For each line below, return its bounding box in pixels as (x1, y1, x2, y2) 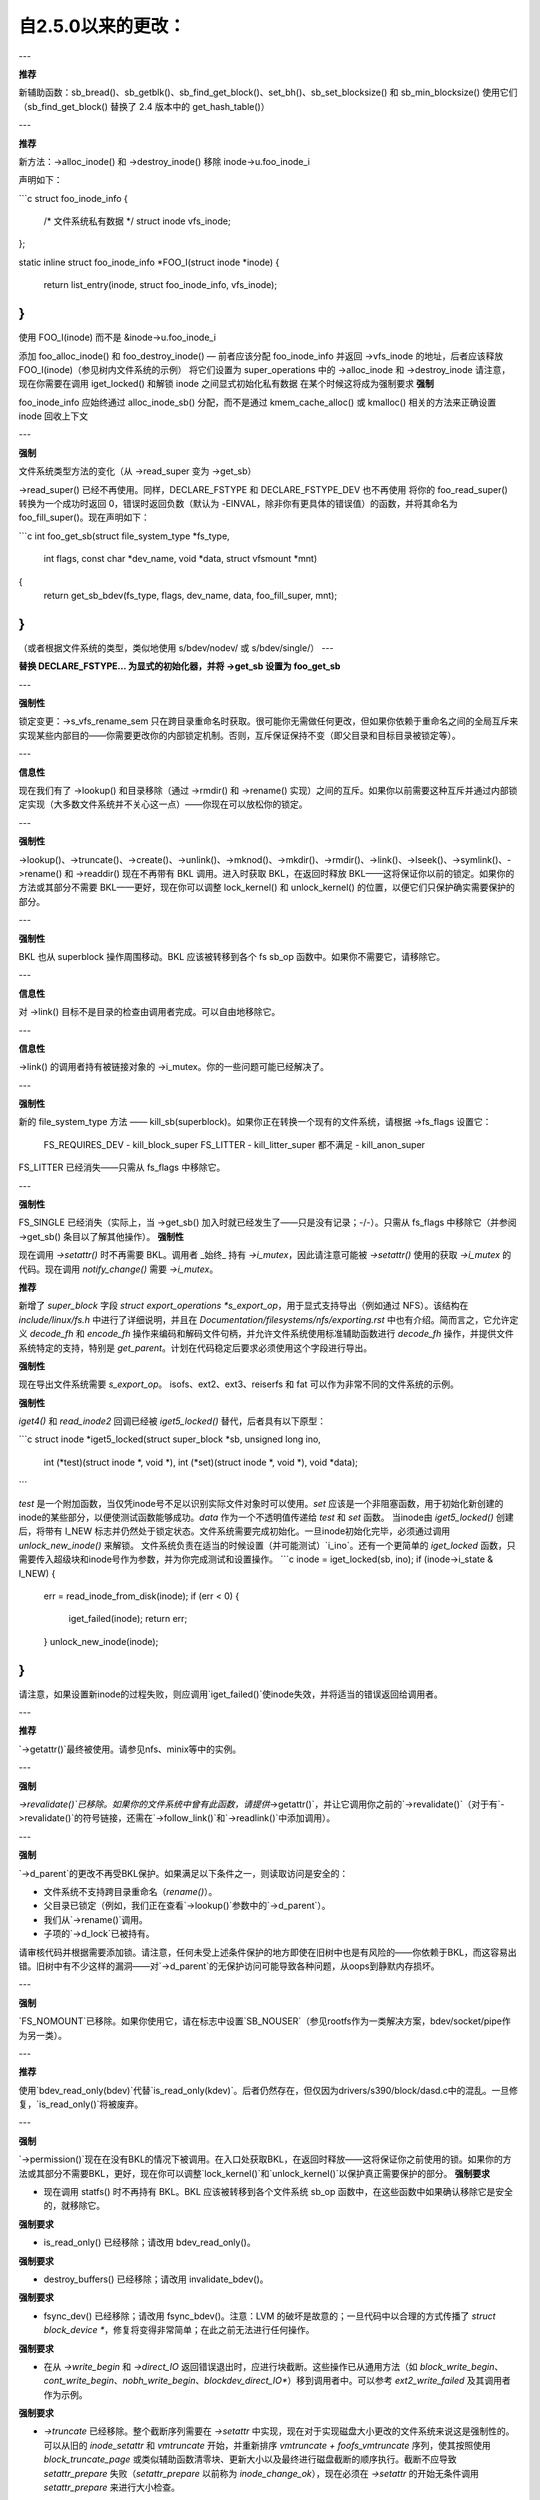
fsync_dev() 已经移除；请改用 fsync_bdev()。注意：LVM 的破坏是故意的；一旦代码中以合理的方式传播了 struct (43, 2310, 496, 2322)
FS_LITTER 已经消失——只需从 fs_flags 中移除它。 (18, 1161, 226, 1174)
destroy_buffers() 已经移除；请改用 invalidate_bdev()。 (43, 2273, 269, 2285)
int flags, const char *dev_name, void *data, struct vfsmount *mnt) (43, 553, 318, 565)
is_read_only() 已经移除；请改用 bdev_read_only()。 (43, 2236, 256, 2249)
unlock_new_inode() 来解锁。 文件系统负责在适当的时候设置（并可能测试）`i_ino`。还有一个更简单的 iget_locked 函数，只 (18, 1539, 516, 1551)
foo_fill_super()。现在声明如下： (18, 511, 150, 524)
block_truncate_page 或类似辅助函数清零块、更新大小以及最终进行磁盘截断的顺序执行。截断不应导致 (43, 2453, 457, 2465)
